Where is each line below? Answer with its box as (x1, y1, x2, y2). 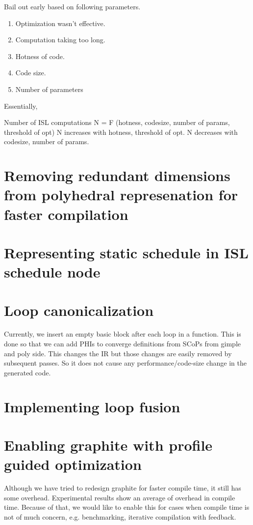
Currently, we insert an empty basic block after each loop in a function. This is (4, 329, 241, 339)
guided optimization (4, 454, 142, 474)
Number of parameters (15, 84, 83, 94)
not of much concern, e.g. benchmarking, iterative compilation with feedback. (4, 511, 236, 522)
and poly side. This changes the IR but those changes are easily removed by (4, 348, 232, 358)
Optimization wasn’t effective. (15, 18, 105, 28)
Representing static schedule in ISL (4, 242, 249, 262)
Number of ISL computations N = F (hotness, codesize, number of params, (4, 117, 230, 127)
